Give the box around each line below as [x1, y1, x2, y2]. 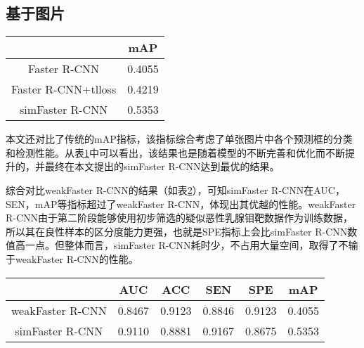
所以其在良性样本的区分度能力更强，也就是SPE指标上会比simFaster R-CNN [6, 224, 348, 238]
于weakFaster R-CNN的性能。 [6, 251, 138, 266]
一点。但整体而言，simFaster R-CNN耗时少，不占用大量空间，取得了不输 [25, 238, 358, 252]
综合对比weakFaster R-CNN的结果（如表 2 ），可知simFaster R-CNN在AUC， [6, 182, 345, 197]
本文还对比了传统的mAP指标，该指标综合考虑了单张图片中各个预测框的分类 [6, 131, 353, 146]
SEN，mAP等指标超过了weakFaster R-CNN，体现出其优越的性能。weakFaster [6, 196, 356, 211]
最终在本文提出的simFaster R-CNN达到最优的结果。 [44, 159, 280, 174]
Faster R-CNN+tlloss [11, 81, 117, 98]
